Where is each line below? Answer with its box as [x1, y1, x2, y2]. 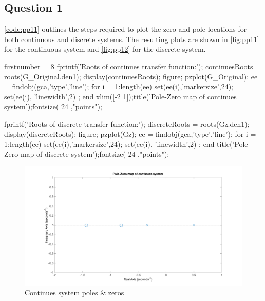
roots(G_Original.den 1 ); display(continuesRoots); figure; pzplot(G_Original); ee [4, 71, 258, 82]
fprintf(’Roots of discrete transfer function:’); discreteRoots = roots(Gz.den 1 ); [4, 118, 250, 129]
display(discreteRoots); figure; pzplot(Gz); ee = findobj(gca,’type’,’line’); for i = [4, 128, 256, 139]
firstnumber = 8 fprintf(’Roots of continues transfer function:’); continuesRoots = [4, 61, 261, 71]
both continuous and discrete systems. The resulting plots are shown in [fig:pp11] [4, 33, 259, 44]
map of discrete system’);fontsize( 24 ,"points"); [20, 148, 169, 159]
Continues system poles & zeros [25, 287, 124, 298]
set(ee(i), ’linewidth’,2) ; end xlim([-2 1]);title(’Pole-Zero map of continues [4, 91, 237, 102]
